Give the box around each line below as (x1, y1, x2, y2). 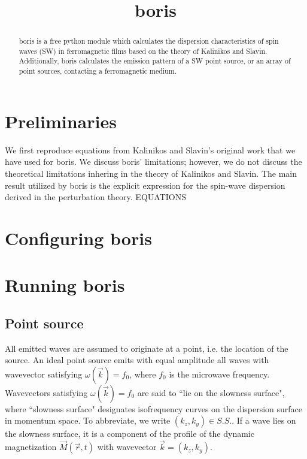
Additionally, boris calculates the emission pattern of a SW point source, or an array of (19, 56, 291, 66)
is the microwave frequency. (169, 367, 270, 380)
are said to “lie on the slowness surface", (137, 386, 285, 398)
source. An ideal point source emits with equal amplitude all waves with (5, 354, 269, 366)
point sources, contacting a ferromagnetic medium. (19, 66, 177, 76)
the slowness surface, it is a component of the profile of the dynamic (5, 427, 254, 440)
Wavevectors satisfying (5, 386, 88, 398)
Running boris (5, 273, 125, 297)
